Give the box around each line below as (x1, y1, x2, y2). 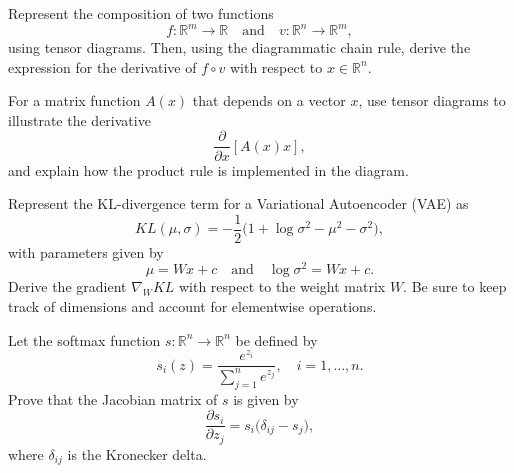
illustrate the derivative (8, 109, 151, 130)
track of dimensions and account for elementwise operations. (8, 296, 377, 317)
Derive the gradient (8, 276, 127, 297)
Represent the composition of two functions (8, 3, 274, 23)
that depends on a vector (192, 90, 346, 111)
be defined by (235, 329, 318, 350)
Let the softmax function (8, 329, 161, 350)
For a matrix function (8, 90, 141, 111)
